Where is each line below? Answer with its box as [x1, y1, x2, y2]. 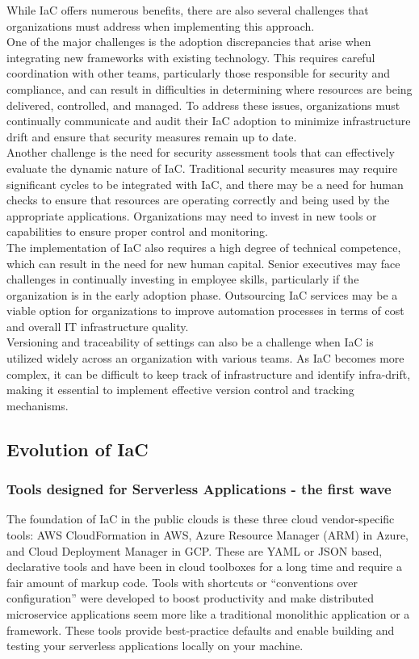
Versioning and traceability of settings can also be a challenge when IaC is [6, 334, 374, 350]
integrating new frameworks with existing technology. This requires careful [6, 48, 375, 65]
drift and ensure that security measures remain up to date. [6, 128, 297, 145]
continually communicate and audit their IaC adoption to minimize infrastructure [6, 112, 411, 129]
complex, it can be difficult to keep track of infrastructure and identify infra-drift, [6, 365, 411, 382]
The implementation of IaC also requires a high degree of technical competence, [6, 238, 401, 255]
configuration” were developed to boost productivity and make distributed [6, 590, 374, 607]
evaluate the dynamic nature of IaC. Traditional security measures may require [6, 159, 398, 176]
